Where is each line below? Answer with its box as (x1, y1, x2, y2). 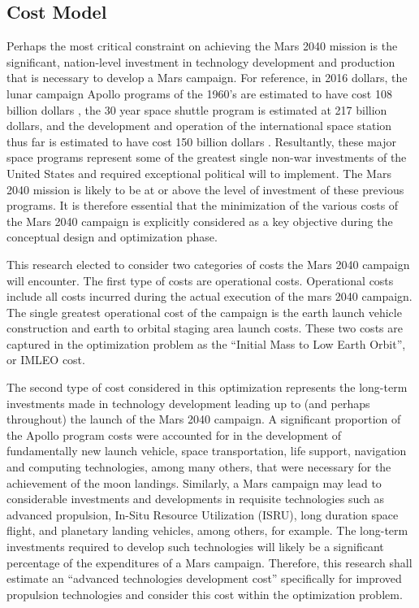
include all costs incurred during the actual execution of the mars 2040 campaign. (6, 288, 413, 305)
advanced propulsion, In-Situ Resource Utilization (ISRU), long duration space (6, 506, 399, 523)
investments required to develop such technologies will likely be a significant (6, 538, 384, 555)
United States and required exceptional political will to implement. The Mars (6, 164, 391, 181)
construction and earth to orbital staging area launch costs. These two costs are (6, 319, 403, 337)
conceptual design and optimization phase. (6, 228, 218, 245)
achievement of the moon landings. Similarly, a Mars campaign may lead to (6, 474, 382, 491)
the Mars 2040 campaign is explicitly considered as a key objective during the (6, 212, 393, 229)
